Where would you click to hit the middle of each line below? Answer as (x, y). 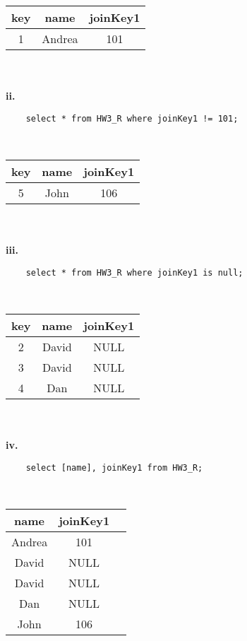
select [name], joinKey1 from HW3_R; (114, 467)
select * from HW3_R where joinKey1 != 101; (132, 118)
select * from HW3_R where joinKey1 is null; (134, 272)
